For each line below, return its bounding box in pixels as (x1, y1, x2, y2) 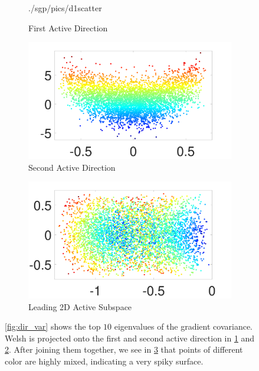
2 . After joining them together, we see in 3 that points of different (5, 343, 243, 356)
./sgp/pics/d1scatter (28, 2, 102, 14)
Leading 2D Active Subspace (28, 300, 132, 313)
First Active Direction (28, 21, 108, 34)
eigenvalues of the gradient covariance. (114, 320, 253, 333)
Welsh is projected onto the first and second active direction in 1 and (5, 331, 255, 344)
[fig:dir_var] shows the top (5, 320, 101, 333)
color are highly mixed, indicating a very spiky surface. (5, 355, 204, 367)
